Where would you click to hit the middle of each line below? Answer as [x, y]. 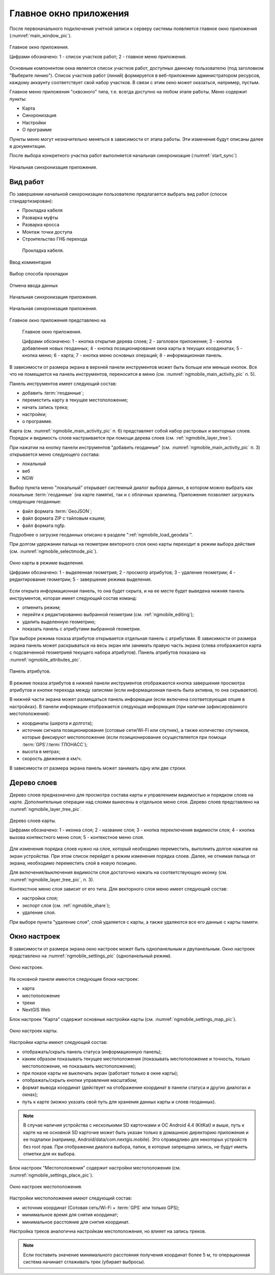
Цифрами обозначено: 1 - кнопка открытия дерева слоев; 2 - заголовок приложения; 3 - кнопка [127, 341]
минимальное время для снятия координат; [70, 1215]
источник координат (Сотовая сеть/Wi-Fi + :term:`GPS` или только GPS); [101, 1207]
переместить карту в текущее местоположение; [75, 400]
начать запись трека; [45, 407]
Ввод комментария [30, 262]
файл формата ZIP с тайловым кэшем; [64, 518]
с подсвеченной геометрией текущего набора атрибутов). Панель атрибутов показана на [107, 652]
